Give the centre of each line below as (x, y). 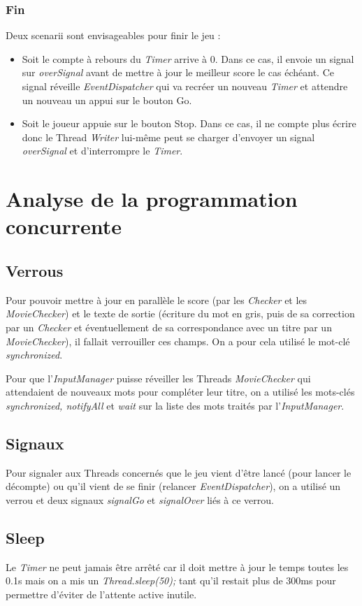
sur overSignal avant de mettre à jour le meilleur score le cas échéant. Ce (178, 72)
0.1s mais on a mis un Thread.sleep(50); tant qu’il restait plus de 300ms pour (171, 580)
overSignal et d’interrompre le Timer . (102, 151)
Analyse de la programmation (152, 199)
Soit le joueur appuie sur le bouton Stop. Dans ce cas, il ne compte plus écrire (189, 123)
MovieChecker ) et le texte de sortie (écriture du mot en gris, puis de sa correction (180, 313)
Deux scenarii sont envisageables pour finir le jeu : (113, 35)
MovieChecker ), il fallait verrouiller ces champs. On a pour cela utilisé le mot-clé (178, 341)
